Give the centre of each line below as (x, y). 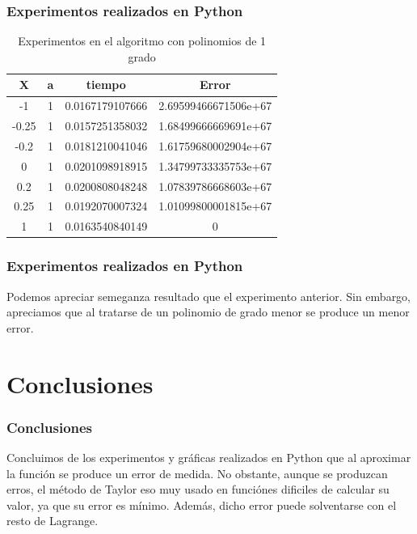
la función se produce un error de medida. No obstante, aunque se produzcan (197, 473)
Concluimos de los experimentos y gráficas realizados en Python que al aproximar (209, 457)
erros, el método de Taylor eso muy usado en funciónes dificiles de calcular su (198, 489)
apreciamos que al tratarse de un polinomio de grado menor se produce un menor (208, 312)
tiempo (106, 85)
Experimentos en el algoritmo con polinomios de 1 (142, 41)
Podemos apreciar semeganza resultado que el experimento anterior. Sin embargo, (209, 296)
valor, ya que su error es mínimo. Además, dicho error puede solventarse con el (202, 504)
